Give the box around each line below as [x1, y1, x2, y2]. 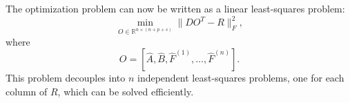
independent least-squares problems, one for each [137, 71, 344, 85]
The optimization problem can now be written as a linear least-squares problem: [6, 1, 345, 15]
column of [6, 84, 48, 98]
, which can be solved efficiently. [57, 84, 194, 98]
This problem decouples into [6, 71, 126, 85]
